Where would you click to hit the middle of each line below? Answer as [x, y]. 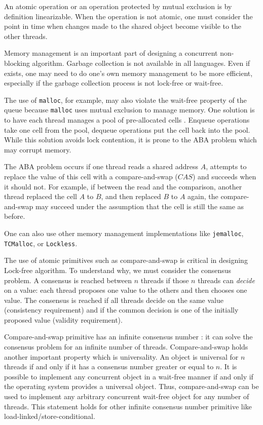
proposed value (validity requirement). [63, 319]
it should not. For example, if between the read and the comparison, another [123, 186]
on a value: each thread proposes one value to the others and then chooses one [126, 290]
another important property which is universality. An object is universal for [121, 356]
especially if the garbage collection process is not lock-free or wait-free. [114, 83]
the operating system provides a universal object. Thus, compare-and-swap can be [131, 386]
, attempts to [226, 166]
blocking [17, 63]
